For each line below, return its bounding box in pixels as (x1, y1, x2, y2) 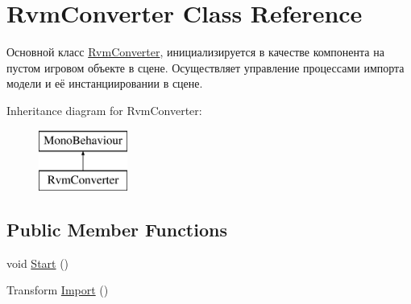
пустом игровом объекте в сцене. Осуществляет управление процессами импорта (6, 59, 405, 76)
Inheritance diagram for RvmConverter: (6, 101, 202, 118)
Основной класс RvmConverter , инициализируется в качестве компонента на (6, 43, 384, 60)
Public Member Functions (6, 217, 227, 242)
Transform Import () (6, 281, 109, 298)
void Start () (6, 254, 69, 271)
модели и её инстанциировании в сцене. (6, 75, 203, 92)
